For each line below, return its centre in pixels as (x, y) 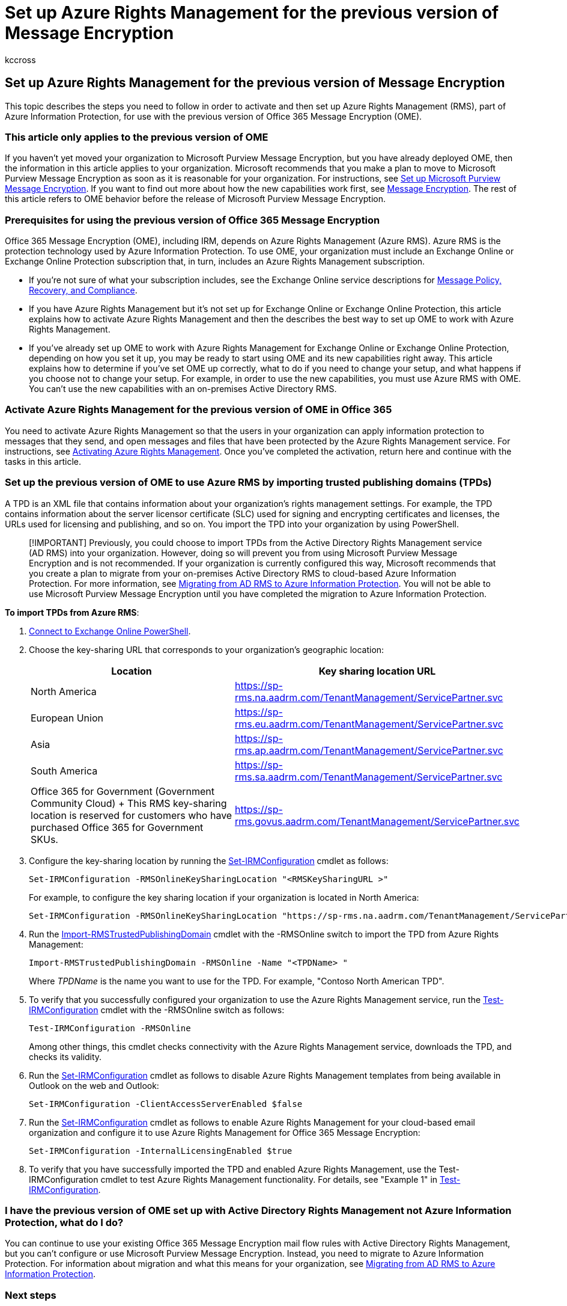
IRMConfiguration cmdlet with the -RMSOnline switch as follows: (157, 1010)
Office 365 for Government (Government (123, 791)
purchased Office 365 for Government (117, 827)
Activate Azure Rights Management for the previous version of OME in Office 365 (199, 410)
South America (64, 771)
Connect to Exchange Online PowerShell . (110, 631)
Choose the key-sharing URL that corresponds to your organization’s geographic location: (207, 649)
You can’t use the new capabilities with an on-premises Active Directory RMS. (183, 389)
